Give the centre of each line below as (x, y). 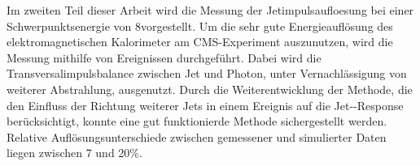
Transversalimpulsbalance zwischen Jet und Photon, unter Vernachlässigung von (207, 73)
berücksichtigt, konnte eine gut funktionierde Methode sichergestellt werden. (197, 121)
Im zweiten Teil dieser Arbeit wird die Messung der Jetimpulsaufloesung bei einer (210, 10)
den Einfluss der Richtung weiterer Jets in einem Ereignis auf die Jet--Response (205, 105)
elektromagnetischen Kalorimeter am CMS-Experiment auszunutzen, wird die (200, 42)
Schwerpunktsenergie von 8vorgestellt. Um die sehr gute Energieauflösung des (200, 26)
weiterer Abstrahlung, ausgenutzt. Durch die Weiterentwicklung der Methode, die (210, 89)
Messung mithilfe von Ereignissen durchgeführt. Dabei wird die (164, 57)
